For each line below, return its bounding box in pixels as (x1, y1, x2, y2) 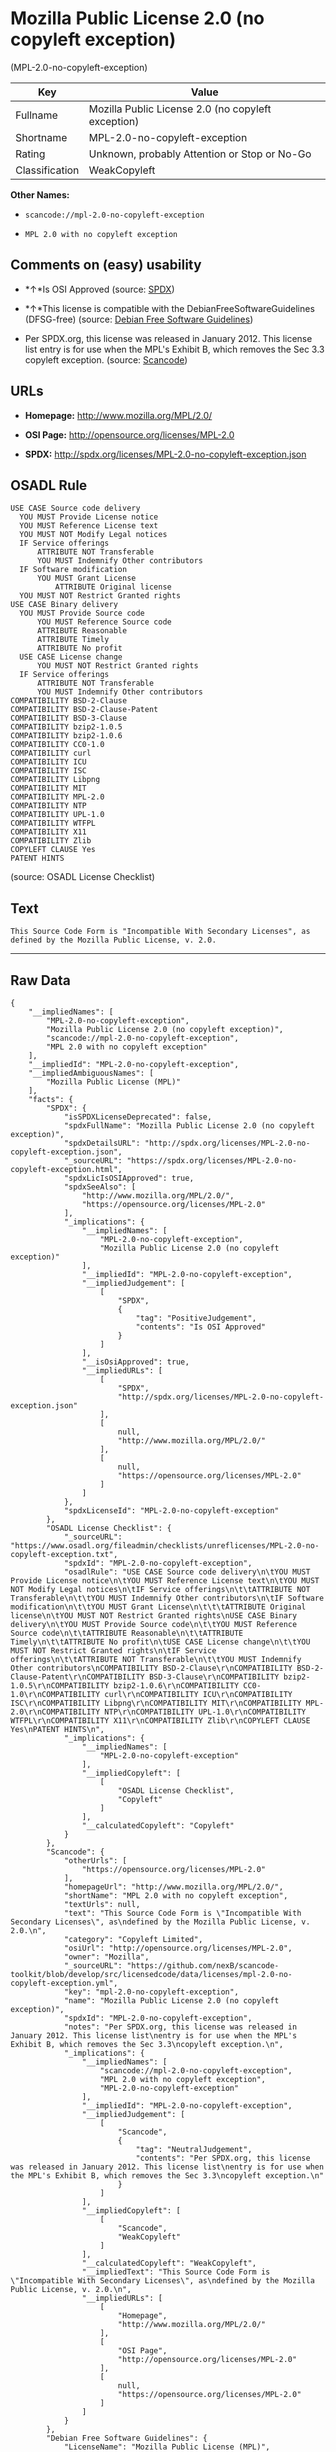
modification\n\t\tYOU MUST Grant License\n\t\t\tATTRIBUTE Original (10, 1602, 307, 1612)
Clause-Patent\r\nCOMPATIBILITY (10, 1672, 145, 1682)
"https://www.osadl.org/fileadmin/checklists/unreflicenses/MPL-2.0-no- (10, 1541, 320, 1551)
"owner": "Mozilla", (63, 1952, 150, 1962)
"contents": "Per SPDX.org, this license (135, 2153, 311, 2163)
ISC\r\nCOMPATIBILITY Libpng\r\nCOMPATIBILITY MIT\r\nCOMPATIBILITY (10, 1698, 302, 1708)
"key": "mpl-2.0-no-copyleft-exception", (63, 1987, 240, 1997)
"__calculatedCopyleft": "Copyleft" (81, 1821, 235, 1831)
